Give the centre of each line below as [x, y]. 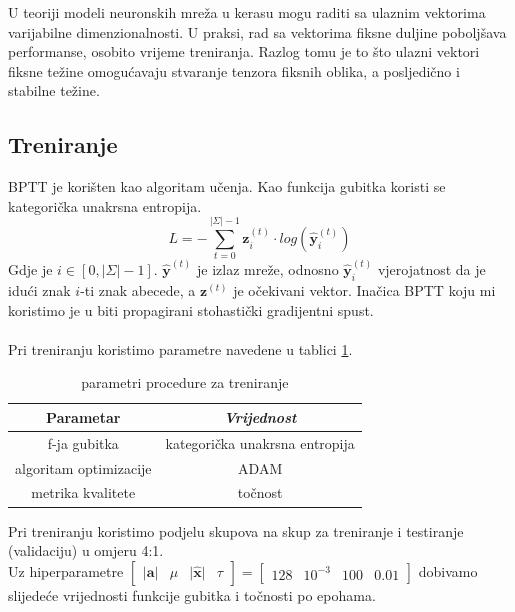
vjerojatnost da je [431, 269]
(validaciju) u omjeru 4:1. [86, 550]
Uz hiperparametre [66, 570]
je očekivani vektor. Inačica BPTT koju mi [364, 289]
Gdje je [30, 269]
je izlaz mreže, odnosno [267, 269]
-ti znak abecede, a [138, 289]
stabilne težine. [54, 90]
